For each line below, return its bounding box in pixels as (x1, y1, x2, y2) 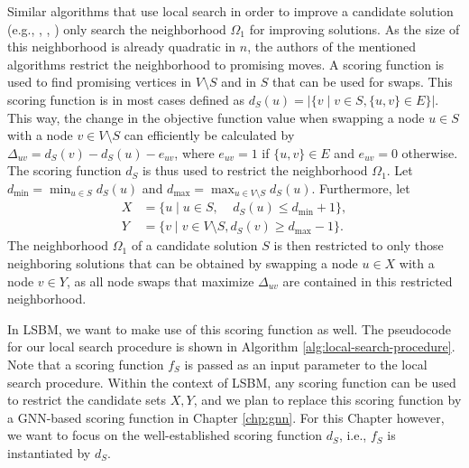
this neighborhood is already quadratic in (7, 37, 236, 56)
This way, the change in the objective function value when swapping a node (7, 108, 425, 126)
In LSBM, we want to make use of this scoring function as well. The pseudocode (7, 319, 451, 338)
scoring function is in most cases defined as (7, 89, 244, 108)
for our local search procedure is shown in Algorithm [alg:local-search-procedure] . (7, 337, 455, 356)
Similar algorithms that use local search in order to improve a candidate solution (7, 2, 454, 20)
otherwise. (401, 143, 458, 162)
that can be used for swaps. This (272, 72, 453, 91)
